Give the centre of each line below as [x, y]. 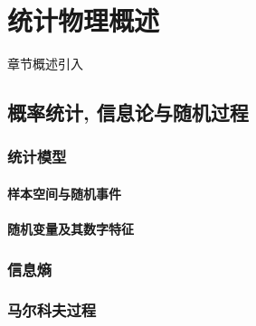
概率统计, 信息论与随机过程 [128, 112]
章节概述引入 [45, 64]
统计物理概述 [84, 20]
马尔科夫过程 [52, 310]
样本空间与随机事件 [64, 193]
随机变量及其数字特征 [71, 229]
